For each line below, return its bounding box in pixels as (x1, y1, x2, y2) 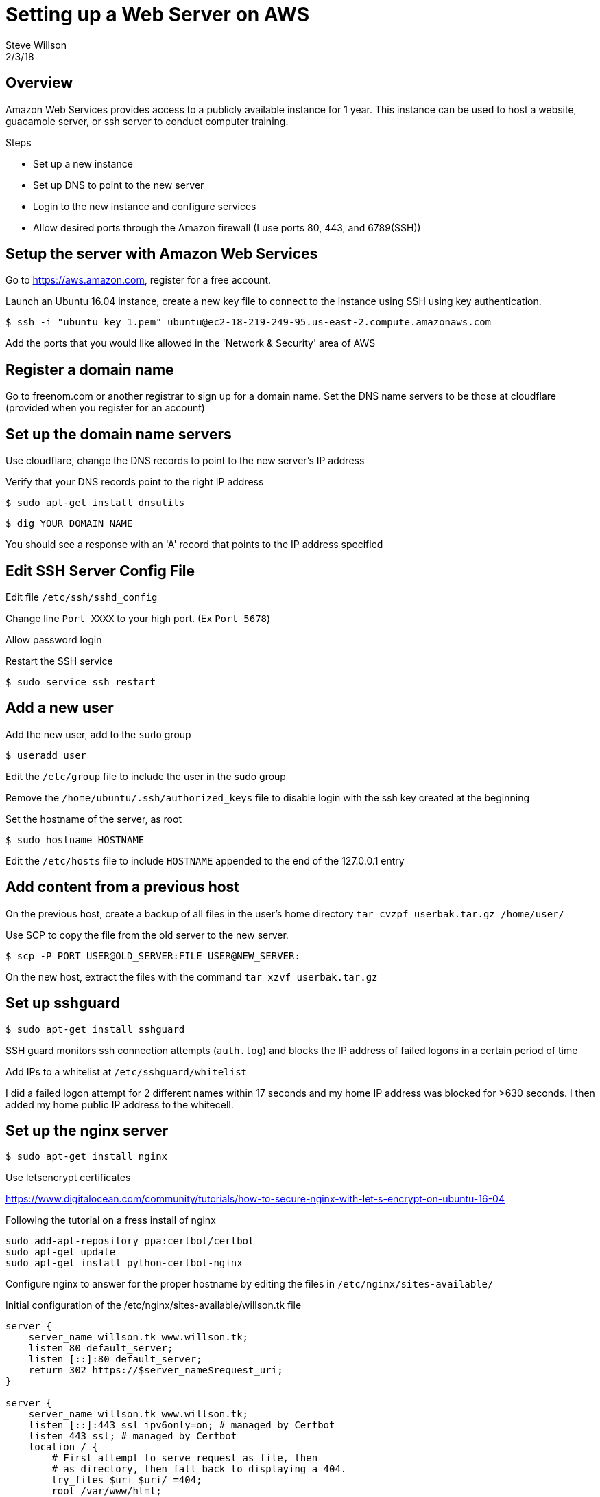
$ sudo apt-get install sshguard (5, 1023, 185, 1035)
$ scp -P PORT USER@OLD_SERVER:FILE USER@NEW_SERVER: (5, 950, 300, 961)
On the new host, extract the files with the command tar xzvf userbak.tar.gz (5, 970, 378, 983)
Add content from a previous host (5, 878, 240, 896)
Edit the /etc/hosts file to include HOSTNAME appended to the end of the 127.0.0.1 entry (5, 854, 405, 867)
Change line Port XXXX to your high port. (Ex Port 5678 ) (5, 612, 271, 624)
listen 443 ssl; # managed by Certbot (28, 1430, 237, 1442)
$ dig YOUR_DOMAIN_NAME (5, 518, 133, 529)
